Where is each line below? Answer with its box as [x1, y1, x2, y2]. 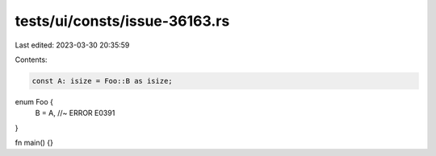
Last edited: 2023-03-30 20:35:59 [15, 40, 130, 50]
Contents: [15, 55, 48, 64]
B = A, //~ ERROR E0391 [35, 109, 115, 118]
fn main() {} [15, 138, 54, 148]
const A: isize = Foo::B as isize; [31, 76, 173, 85]
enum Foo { [15, 96, 54, 106]
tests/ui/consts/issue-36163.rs [15, 12, 230, 30]
